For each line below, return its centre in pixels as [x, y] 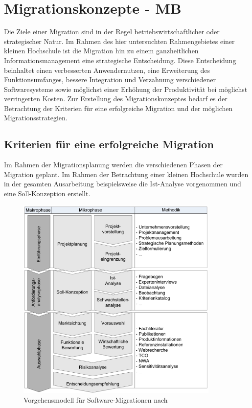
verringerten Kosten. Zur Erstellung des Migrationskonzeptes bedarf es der [116, 99]
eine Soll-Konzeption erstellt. [47, 193]
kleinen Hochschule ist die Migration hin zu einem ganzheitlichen [101, 51]
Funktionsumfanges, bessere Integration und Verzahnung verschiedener [110, 79]
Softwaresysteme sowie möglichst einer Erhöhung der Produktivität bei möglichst [126, 89]
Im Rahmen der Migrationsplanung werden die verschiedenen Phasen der [113, 165]
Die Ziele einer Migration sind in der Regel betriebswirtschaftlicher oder [112, 32]
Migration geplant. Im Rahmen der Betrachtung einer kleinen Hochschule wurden [126, 174]
